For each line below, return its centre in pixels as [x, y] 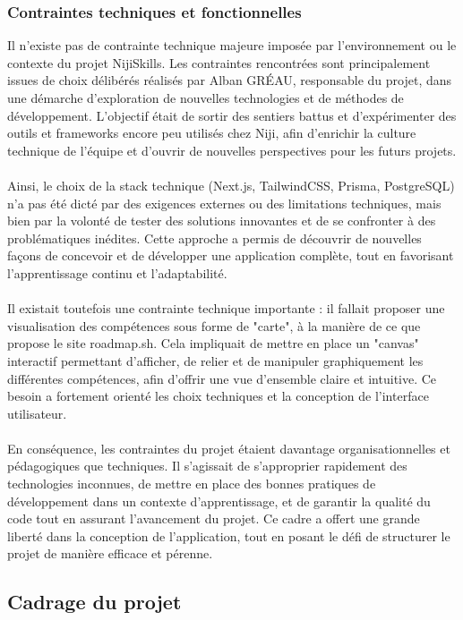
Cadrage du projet [94, 602]
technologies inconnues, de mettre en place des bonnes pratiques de [192, 484]
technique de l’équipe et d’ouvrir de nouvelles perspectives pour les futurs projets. [232, 150]
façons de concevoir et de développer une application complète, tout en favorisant [231, 255]
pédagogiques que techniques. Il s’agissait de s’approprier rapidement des [207, 466]
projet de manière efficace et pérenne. [110, 553]
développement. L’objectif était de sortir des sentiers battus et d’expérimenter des [232, 115]
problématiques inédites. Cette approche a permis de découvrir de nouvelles [214, 238]
